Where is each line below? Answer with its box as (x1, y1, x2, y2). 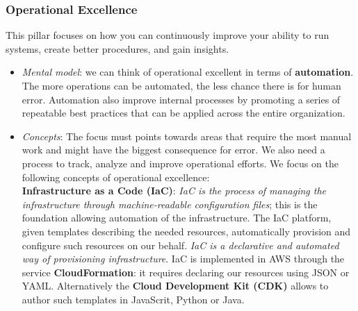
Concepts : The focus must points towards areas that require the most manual (22, 128, 352, 143)
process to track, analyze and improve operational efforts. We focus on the (22, 155, 339, 170)
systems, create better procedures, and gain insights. (6, 41, 229, 56)
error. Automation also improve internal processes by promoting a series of (22, 92, 341, 106)
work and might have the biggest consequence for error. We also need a (22, 142, 325, 157)
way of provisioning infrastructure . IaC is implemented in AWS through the (22, 251, 345, 266)
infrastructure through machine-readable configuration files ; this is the (22, 196, 318, 211)
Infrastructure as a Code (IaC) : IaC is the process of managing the (22, 183, 327, 198)
